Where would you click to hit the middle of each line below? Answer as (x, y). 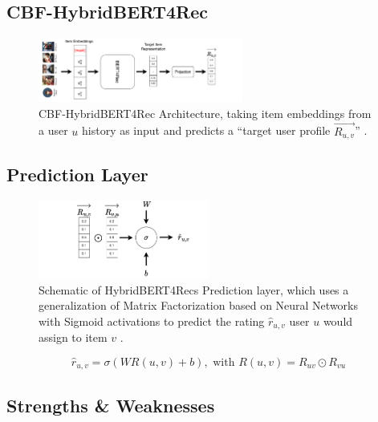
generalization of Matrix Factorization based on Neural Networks (199, 305)
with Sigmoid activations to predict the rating (152, 321)
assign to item (73, 337)
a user (53, 130)
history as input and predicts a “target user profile (206, 130)
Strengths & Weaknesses (111, 405)
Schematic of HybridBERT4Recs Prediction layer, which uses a (194, 289)
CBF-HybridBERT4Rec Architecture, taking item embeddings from (205, 113)
